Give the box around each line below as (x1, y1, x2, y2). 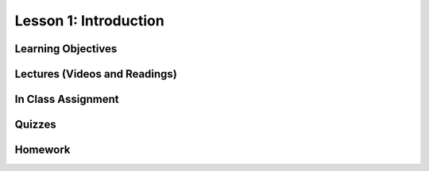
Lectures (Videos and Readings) (14, 67, 178, 81)
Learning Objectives (14, 42, 118, 55)
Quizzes (14, 118, 56, 131)
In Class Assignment (14, 93, 119, 106)
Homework (14, 143, 71, 157)
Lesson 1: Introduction (14, 12, 164, 29)
